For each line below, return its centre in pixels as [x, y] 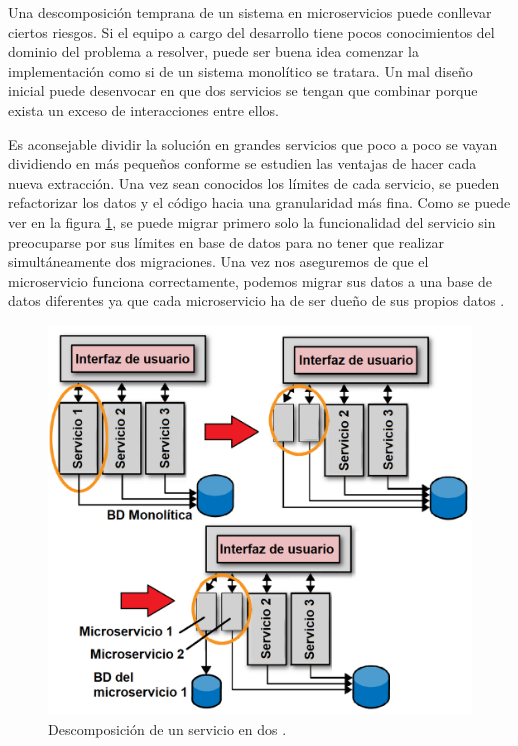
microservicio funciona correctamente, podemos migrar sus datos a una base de [250, 280]
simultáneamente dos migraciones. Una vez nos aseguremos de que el [218, 261]
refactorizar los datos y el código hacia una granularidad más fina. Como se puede [259, 202]
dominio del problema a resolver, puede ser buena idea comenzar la [213, 51]
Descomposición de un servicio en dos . [167, 728]
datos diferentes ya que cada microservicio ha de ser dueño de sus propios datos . [256, 300]
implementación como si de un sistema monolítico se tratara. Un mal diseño [240, 70]
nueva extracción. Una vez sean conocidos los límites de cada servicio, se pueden [254, 182]
